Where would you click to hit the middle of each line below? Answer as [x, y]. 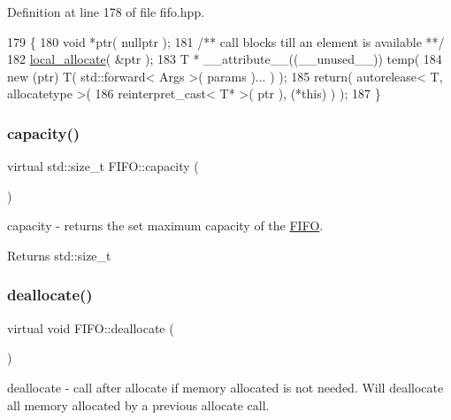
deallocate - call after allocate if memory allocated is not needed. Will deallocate [225, 387]
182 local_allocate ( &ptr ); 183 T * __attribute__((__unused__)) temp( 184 [225, 59]
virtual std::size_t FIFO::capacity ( [103, 166]
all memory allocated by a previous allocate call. [138, 404]
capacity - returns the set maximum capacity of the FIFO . [165, 226]
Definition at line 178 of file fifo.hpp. [106, 12]
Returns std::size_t [59, 255]
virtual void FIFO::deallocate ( [91, 327]
